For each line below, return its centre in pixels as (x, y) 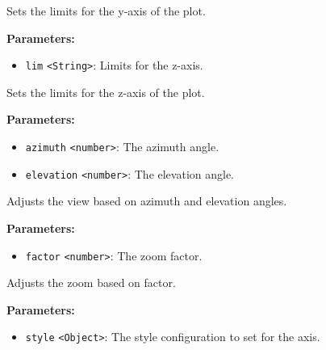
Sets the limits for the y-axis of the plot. (106, 11)
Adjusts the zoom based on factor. (91, 283)
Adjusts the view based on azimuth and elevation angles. (147, 201)
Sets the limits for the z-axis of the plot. (106, 92)
